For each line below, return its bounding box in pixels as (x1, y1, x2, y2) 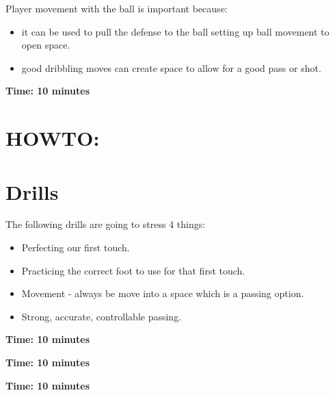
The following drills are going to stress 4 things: (5, 217, 206, 231)
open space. (21, 38, 70, 52)
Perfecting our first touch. (21, 240, 130, 255)
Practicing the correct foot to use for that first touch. (21, 263, 245, 277)
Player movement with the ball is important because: (5, 1, 228, 15)
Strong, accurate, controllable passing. (21, 309, 182, 323)
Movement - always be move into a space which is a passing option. (21, 286, 304, 301)
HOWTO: (5, 124, 100, 152)
